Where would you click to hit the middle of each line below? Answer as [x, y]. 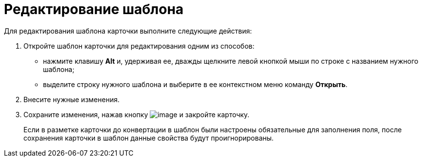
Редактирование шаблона [94, 9]
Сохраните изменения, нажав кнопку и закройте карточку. [137, 114]
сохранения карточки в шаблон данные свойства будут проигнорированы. [149, 138]
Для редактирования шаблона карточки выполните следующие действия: [128, 31]
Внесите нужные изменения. [71, 99]
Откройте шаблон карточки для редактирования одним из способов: [139, 46]
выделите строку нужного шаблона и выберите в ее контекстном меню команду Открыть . [195, 84]
